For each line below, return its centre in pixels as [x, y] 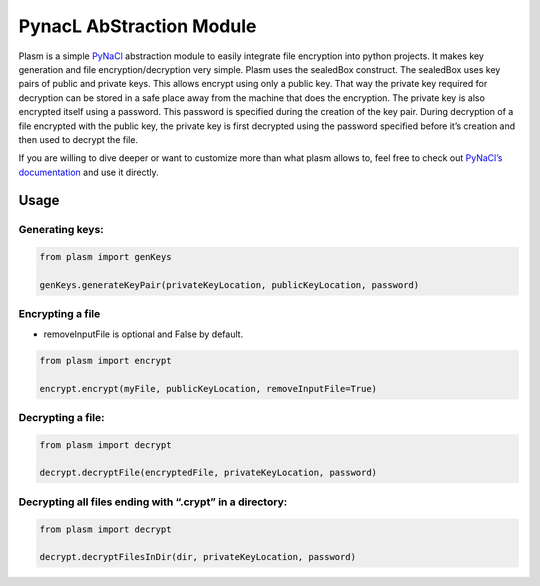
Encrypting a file [59, 314]
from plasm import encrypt [105, 360]
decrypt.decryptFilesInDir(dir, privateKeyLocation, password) [198, 557]
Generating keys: [61, 230]
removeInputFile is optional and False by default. [143, 334]
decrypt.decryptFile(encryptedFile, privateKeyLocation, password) [208, 473]
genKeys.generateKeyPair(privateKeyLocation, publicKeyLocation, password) [229, 285]
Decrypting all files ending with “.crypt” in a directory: [153, 502]
